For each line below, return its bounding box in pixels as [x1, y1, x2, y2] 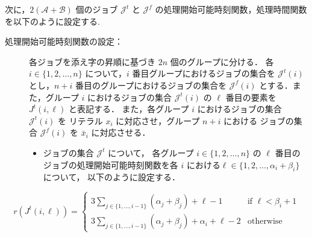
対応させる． [99, 126, 151, 139]
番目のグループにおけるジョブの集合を [75, 78, 227, 91]
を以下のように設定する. [5, 14, 100, 27]
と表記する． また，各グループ [68, 103, 189, 115]
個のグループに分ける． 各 [170, 55, 274, 68]
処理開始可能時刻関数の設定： [5, 35, 123, 48]
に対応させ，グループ [116, 114, 200, 127]
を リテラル [58, 114, 103, 127]
